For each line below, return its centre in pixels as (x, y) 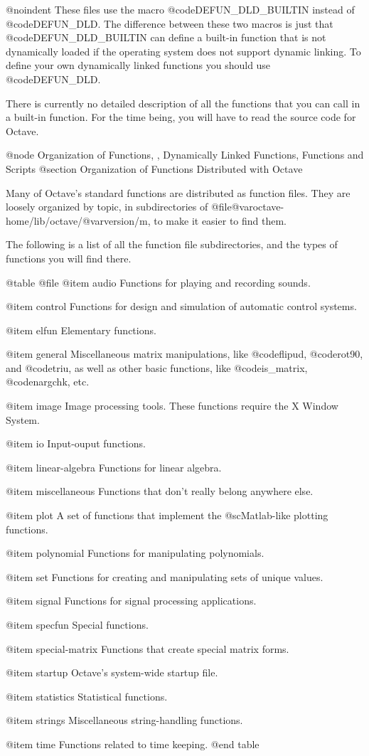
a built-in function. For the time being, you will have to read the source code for (181, 117)
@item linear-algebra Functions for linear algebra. (114, 467)
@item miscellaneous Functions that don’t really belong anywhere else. (160, 491)
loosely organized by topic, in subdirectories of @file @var (129, 207)
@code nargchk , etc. (48, 382)
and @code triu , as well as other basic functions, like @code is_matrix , (157, 367)
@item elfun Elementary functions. (81, 330)
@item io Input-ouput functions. (76, 443)
